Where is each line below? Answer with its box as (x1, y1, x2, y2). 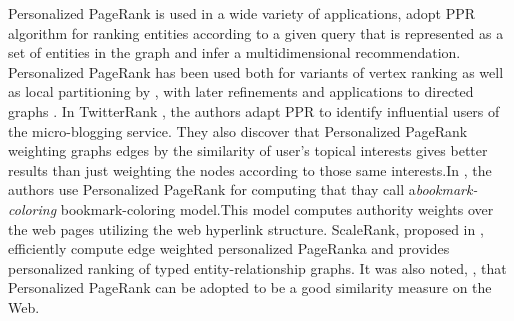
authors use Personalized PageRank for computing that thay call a (8, 179, 416, 200)
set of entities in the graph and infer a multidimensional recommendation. (8, 42, 461, 63)
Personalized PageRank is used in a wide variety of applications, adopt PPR (8, 3, 476, 23)
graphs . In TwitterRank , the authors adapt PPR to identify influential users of (8, 100, 500, 121)
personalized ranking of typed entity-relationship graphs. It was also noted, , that (8, 257, 507, 278)
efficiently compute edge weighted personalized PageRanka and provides (8, 238, 450, 259)
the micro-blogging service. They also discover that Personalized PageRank (8, 120, 468, 141)
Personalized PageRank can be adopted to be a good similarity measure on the (8, 277, 492, 298)
